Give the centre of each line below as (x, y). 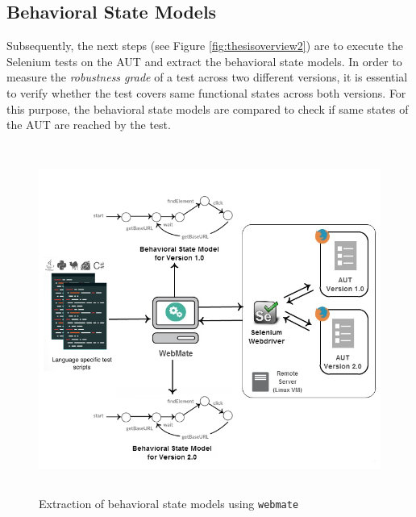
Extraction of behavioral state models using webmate (169, 504)
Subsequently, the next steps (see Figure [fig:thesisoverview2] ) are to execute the (205, 46)
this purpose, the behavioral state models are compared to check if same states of (208, 108)
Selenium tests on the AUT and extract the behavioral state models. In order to (204, 61)
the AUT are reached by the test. (89, 125)
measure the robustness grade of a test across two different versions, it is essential (207, 77)
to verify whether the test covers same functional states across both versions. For (206, 92)
